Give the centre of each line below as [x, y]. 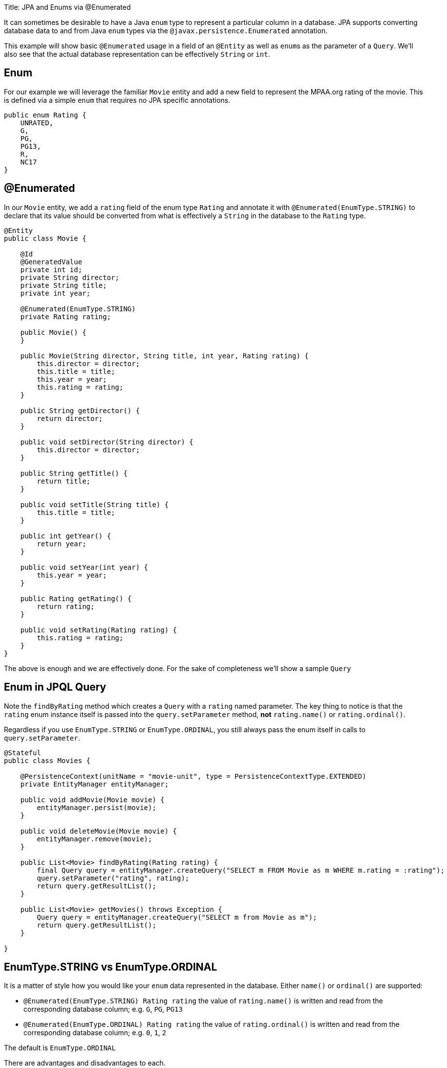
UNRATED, [37, 123]
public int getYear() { [66, 536]
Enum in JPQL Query [55, 687]
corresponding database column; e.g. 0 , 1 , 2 [95, 1033]
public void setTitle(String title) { [95, 504]
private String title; [64, 285]
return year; [62, 544]
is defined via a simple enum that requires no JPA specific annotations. [117, 100]
